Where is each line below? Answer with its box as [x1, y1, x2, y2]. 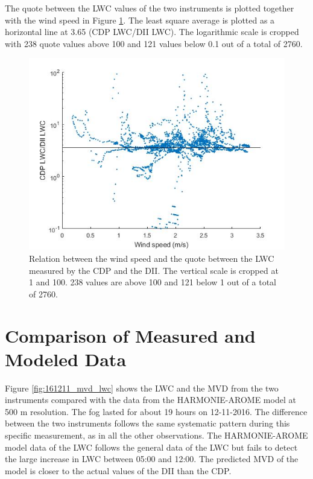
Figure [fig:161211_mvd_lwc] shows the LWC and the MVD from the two [5, 381, 279, 394]
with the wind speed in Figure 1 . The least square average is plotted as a [5, 13, 275, 26]
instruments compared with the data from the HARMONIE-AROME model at [5, 393, 296, 406]
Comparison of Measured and [5, 323, 256, 347]
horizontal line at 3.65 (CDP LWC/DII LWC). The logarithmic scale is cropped [5, 25, 299, 38]
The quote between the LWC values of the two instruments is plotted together [5, 2, 294, 14]
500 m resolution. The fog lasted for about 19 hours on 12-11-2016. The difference [5, 405, 308, 417]
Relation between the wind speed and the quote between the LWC [29, 252, 274, 264]
